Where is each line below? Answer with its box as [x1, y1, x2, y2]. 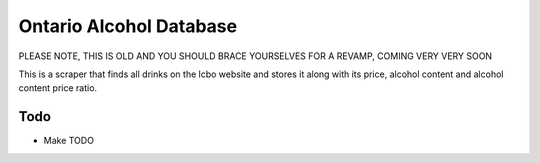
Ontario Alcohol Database [18, 15, 238, 37]
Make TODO [43, 135, 95, 147]
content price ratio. [18, 82, 98, 94]
